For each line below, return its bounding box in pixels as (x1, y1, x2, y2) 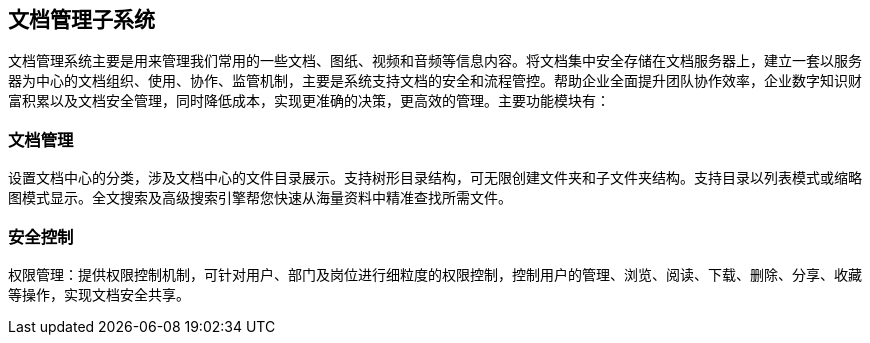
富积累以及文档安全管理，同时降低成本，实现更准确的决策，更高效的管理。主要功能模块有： (8, 92, 610, 110)
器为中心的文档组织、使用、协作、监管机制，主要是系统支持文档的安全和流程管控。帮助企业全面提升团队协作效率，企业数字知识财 (8, 72, 862, 90)
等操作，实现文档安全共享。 (8, 285, 190, 303)
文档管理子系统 (8, 7, 155, 32)
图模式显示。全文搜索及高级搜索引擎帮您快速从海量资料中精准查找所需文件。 (8, 189, 512, 207)
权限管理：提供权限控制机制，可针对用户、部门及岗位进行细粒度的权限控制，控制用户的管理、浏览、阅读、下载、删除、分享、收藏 (8, 265, 862, 283)
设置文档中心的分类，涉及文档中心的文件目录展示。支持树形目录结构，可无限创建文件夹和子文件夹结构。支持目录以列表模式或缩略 (8, 169, 862, 187)
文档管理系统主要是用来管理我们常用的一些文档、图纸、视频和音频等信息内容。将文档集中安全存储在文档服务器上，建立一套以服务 (8, 52, 862, 70)
